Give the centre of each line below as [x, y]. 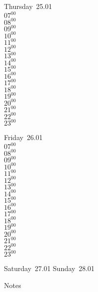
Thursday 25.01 [28, 6]
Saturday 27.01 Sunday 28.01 [49, 268]
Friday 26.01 [24, 137]
